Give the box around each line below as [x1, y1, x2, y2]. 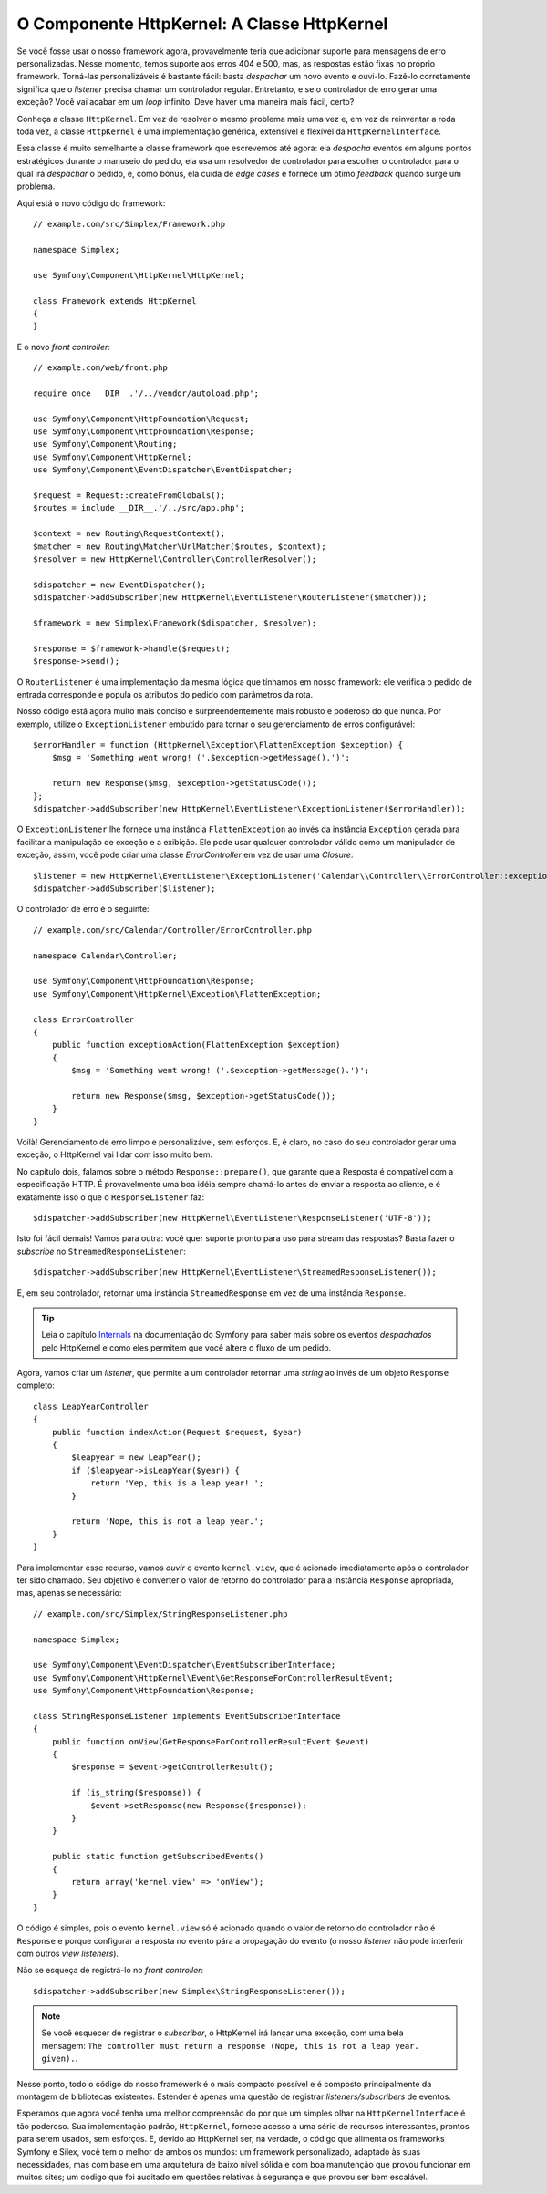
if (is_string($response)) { [71, 1787, 202, 1798]
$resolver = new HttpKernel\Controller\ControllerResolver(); [33, 554, 317, 564]
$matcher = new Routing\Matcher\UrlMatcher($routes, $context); [33, 541, 327, 552]
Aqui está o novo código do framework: [16, 197, 166, 209]
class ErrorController [33, 1014, 135, 1025]
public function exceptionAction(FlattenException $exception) [51, 1040, 341, 1050]
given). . [41, 2053, 78, 2065]
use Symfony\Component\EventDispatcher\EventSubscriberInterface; [33, 1660, 336, 1671]
